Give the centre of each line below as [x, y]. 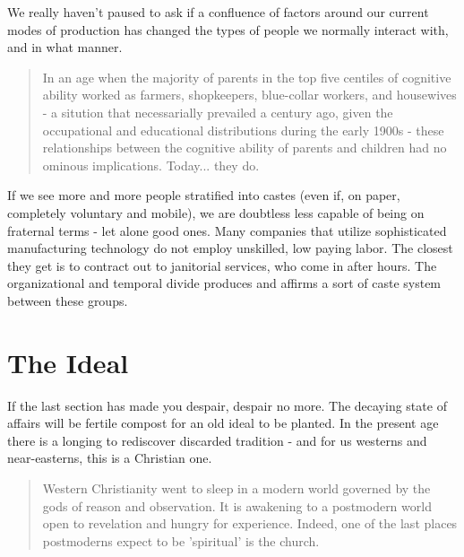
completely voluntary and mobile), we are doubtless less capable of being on [216, 212]
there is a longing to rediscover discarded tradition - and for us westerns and [217, 440]
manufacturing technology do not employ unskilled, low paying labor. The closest [230, 248]
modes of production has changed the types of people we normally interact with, [228, 29]
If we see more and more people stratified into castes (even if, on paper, [204, 195]
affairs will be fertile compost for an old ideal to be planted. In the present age [223, 423]
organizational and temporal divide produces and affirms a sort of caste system [224, 283]
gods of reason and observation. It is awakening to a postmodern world [237, 505]
